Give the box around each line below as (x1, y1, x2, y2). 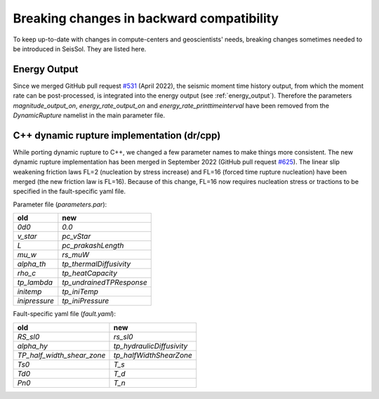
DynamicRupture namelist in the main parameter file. (13, 111, 165, 119)
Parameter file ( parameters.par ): (13, 200, 107, 209)
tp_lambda (17, 277, 53, 287)
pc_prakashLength (62, 241, 124, 251)
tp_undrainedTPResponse (62, 277, 147, 287)
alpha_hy (17, 341, 48, 351)
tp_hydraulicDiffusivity (113, 341, 188, 351)
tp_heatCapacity (62, 268, 117, 278)
